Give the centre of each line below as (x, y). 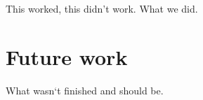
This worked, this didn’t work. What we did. (102, 8)
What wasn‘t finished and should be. (85, 90)
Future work (67, 56)
